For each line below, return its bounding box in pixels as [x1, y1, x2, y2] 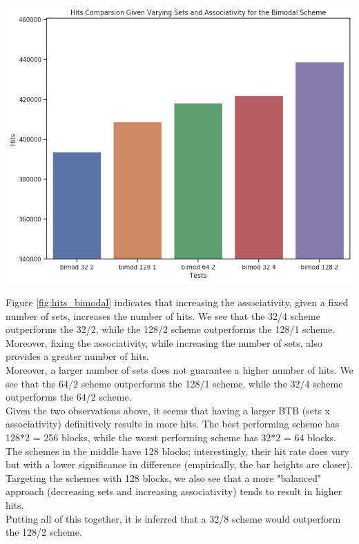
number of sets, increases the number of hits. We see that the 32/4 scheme [6, 308, 320, 323]
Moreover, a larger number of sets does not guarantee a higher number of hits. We [6, 363, 353, 377]
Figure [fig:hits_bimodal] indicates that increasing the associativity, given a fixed [6, 295, 349, 310]
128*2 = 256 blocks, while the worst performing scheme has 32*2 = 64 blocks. [6, 430, 336, 445]
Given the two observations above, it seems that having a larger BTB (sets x [6, 403, 330, 417]
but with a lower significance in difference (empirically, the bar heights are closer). [6, 457, 353, 472]
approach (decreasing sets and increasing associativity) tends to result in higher [6, 484, 342, 498]
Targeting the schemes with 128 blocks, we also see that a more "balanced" [6, 470, 322, 485]
